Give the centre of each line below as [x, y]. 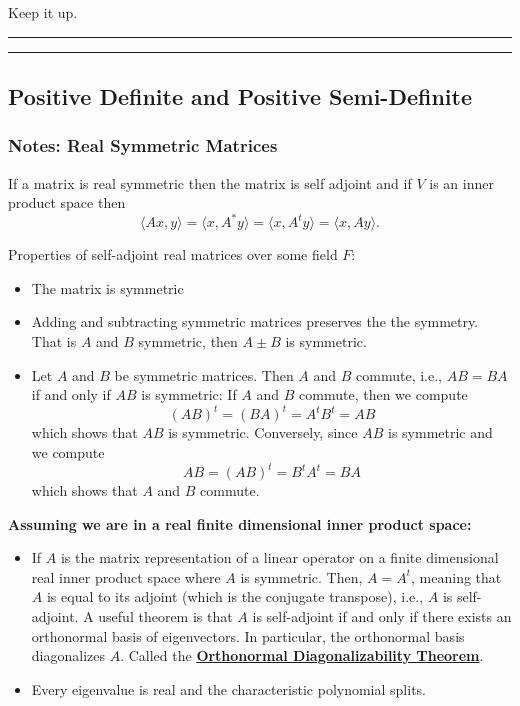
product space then [67, 202]
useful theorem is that [165, 616]
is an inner [461, 182]
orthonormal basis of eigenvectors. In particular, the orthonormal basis [248, 635]
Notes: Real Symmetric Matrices [143, 145]
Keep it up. [43, 12]
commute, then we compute [383, 394]
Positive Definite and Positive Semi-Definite [240, 95]
